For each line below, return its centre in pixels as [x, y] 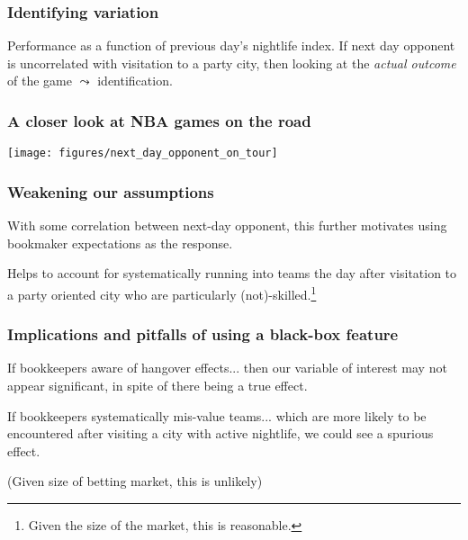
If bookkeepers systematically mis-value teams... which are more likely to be [217, 415]
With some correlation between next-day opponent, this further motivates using [227, 225]
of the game [40, 81]
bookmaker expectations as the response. [120, 243]
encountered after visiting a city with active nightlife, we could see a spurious [220, 433]
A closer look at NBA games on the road [159, 120]
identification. [135, 81]
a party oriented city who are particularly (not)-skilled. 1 [162, 292]
